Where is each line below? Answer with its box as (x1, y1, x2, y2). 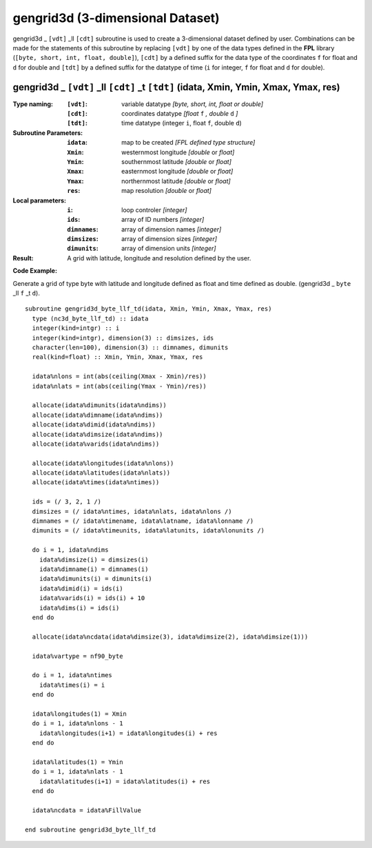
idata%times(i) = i (39, 681, 105, 689)
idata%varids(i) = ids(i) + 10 (39, 594, 145, 602)
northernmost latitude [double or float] (121, 176, 231, 185)
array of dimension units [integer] (121, 245, 216, 253)
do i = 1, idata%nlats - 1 (32, 768, 123, 776)
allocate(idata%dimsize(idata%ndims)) (32, 431, 163, 438)
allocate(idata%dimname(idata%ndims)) (32, 411, 163, 419)
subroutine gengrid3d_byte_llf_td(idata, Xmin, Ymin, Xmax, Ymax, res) (25, 305, 272, 313)
